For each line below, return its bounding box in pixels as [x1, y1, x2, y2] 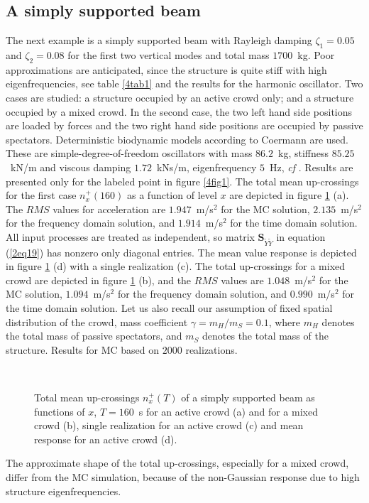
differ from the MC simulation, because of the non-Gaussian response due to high [6, 469, 360, 484]
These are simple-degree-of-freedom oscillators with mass [6, 146, 253, 161]
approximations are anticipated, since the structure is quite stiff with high [6, 62, 327, 77]
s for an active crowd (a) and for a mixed [138, 404, 318, 418]
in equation [276, 229, 326, 244]
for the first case [6, 188, 77, 202]
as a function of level [127, 188, 217, 202]
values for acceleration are [53, 201, 166, 216]
